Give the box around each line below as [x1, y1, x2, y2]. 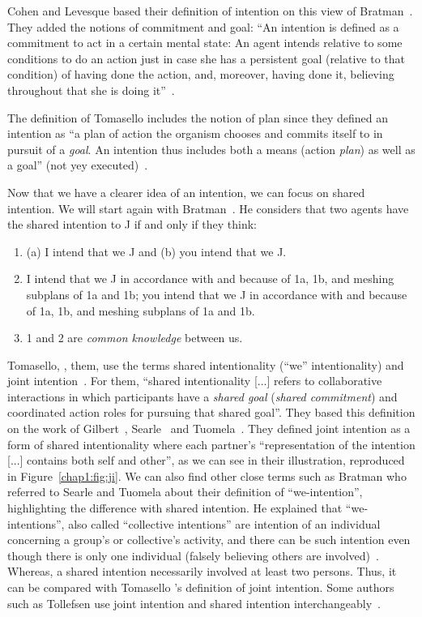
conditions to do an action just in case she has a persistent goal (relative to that [7, 49, 405, 66]
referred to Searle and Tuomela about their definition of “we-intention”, [7, 483, 363, 500]
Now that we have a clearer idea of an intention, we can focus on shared [7, 183, 365, 200]
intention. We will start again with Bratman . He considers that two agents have [7, 199, 409, 216]
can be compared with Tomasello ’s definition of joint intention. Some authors [7, 579, 394, 595]
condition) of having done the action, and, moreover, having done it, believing [7, 66, 394, 83]
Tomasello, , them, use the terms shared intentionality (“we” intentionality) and [7, 356, 404, 373]
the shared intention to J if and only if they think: [7, 216, 257, 233]
